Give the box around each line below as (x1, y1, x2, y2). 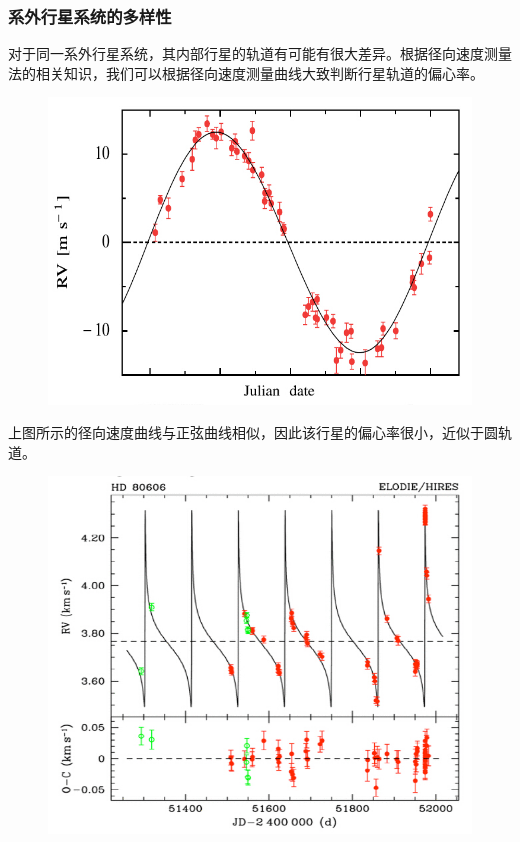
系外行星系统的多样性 (8, 3, 172, 28)
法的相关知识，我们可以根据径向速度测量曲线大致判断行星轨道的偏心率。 (8, 62, 484, 83)
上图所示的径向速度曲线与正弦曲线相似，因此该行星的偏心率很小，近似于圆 (8, 422, 498, 443)
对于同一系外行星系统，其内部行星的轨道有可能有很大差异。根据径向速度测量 (8, 43, 512, 64)
